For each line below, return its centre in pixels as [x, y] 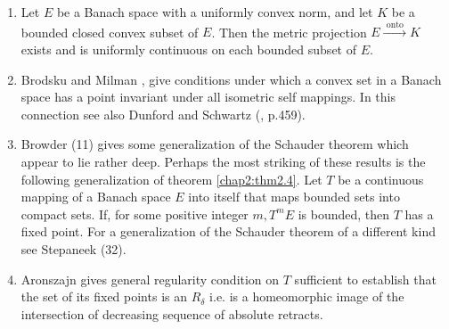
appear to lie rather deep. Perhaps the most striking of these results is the [223, 161]
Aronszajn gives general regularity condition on [150, 279]
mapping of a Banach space [96, 197]
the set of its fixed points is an [104, 296]
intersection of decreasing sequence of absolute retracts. [172, 313]
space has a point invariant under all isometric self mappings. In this [208, 97]
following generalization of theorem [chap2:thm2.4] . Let [171, 179]
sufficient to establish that [365, 279]
